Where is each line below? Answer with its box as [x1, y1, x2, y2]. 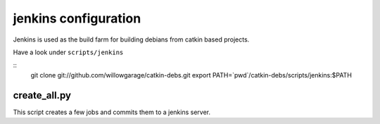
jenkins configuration [13, 11, 141, 26]
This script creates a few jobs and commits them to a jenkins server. [13, 108, 211, 116]
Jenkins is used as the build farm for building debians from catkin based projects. [13, 35, 250, 44]
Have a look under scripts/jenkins [13, 48, 124, 56]
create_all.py [13, 89, 72, 101]
